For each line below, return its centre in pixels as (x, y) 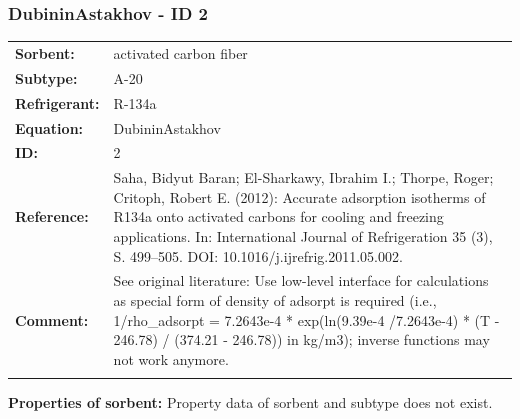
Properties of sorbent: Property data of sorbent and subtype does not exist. (250, 402)
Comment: (52, 319)
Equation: (49, 127)
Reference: (52, 216)
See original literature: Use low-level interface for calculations (301, 280)
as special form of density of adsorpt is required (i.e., (275, 300)
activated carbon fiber (180, 52)
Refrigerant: (57, 102)
